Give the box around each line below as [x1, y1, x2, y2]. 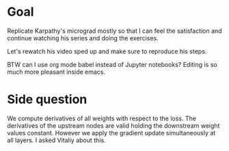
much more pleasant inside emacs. [7, 68, 106, 76]
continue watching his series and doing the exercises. [7, 33, 159, 42]
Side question [7, 92, 87, 107]
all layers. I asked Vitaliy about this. [7, 136, 106, 144]
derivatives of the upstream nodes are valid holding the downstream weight [7, 121, 220, 130]
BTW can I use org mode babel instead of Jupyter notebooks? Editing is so [7, 60, 217, 68]
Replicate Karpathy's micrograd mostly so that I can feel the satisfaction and [7, 27, 222, 35]
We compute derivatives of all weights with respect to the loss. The [7, 114, 197, 122]
